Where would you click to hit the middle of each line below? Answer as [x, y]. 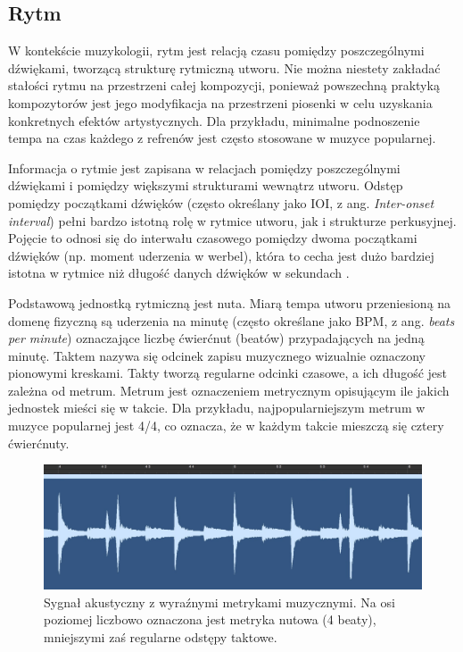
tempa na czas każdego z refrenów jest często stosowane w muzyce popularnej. [222, 138]
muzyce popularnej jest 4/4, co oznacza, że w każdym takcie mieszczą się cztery [226, 426]
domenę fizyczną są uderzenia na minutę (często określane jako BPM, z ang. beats [231, 320]
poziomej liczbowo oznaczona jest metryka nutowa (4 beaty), [210, 619]
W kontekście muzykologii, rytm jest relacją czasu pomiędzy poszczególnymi [216, 50]
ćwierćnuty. [39, 443]
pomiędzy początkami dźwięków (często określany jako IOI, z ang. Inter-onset [221, 202]
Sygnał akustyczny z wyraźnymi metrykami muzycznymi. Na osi [219, 602]
